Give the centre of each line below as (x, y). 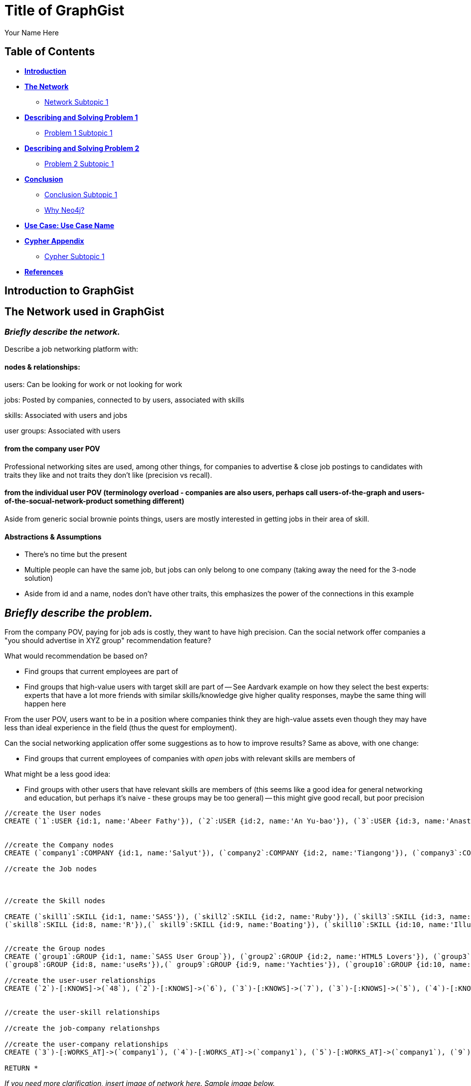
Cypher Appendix (54, 241)
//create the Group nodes (55, 948)
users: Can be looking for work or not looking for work (93, 385)
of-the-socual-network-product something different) (94, 501)
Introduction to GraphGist (69, 291)
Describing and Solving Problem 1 (81, 117)
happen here (45, 703)
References (44, 271)
